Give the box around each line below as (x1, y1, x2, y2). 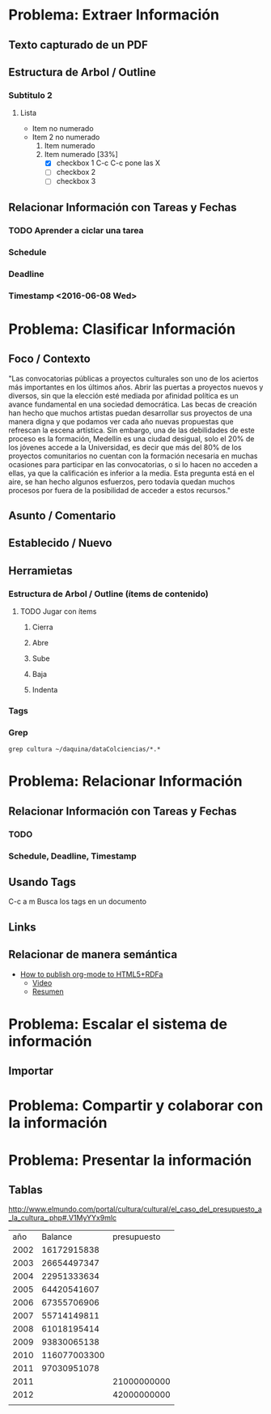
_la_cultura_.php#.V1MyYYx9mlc (8, 1213, 117, 1223)
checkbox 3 (56, 177, 96, 186)
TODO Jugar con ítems (19, 607, 97, 616)
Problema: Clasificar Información (8, 320, 236, 338)
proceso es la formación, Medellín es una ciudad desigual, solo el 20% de (8, 433, 255, 443)
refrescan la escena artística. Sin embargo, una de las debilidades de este (8, 425, 255, 435)
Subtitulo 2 (8, 89, 53, 100)
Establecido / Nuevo (8, 536, 112, 550)
